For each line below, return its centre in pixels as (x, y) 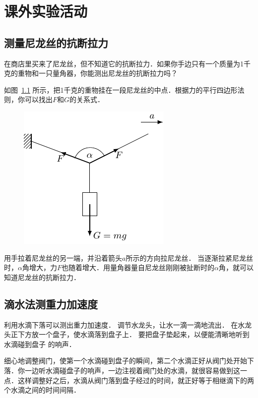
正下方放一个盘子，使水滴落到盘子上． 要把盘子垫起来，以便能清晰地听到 (130, 334)
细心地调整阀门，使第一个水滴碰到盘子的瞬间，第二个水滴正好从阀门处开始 (126, 361)
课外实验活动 (46, 11)
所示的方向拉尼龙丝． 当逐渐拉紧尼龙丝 (190, 257)
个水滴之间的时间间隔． (42, 390)
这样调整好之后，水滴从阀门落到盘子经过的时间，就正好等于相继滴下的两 (136, 380)
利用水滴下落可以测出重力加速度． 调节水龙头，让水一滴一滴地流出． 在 (121, 324)
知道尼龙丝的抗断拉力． (42, 277)
